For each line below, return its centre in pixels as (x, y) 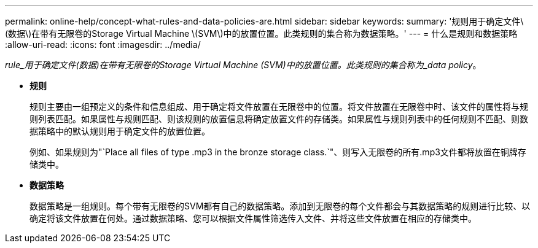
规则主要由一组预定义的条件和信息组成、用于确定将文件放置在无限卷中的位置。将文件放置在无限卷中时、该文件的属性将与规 (279, 107)
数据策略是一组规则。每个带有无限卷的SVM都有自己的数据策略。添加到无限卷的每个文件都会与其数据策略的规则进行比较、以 (280, 206)
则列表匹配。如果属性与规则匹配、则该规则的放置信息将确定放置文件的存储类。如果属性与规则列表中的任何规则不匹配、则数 (279, 119)
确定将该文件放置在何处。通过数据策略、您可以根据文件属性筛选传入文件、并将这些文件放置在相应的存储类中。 (253, 218)
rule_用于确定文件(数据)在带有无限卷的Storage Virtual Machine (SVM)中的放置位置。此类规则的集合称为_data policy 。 (243, 65)
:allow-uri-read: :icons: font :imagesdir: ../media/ (103, 45)
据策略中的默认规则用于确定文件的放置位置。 (120, 131)
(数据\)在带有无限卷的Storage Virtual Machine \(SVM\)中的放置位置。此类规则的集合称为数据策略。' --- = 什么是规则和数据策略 (261, 33)
